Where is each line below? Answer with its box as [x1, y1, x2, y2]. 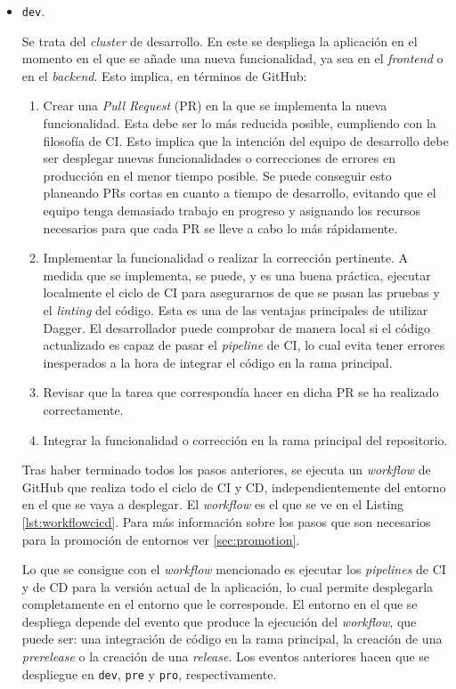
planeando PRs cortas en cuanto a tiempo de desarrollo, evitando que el [43, 183, 436, 202]
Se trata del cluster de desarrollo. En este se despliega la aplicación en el [21, 31, 418, 50]
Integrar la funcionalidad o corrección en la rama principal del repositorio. [43, 430, 448, 449]
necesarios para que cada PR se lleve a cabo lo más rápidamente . [43, 218, 398, 237]
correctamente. [43, 400, 124, 418]
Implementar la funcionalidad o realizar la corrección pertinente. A [43, 248, 408, 267]
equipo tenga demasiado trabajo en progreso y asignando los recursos [43, 201, 420, 219]
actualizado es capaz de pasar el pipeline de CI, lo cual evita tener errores [43, 336, 445, 354]
